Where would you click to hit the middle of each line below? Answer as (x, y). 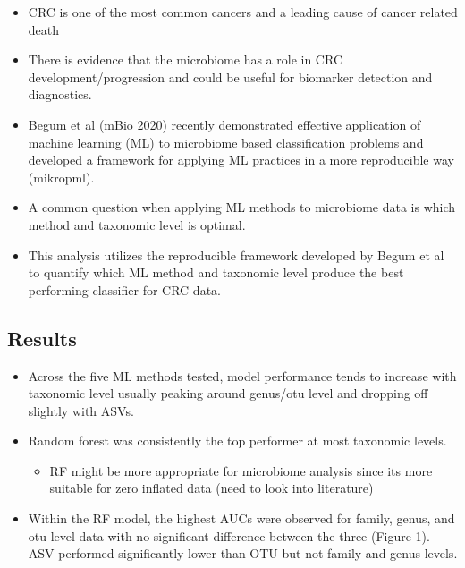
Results (42, 338)
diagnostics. (60, 94)
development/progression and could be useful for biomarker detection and (230, 76)
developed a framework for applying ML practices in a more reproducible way (241, 160)
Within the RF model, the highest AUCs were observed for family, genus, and (241, 518)
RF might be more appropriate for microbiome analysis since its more (241, 470)
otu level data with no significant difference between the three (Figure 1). (229, 535)
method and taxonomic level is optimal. (137, 224)
